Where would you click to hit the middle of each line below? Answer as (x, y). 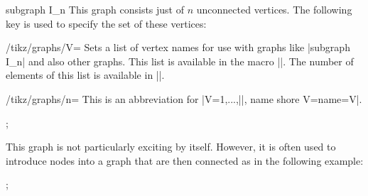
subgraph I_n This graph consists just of (95, 9)
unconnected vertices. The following (274, 9)
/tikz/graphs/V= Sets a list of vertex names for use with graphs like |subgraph (178, 47)
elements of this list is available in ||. (85, 75)
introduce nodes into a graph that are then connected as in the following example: (185, 160)
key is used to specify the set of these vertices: (106, 23)
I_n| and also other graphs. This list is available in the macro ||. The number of (180, 61)
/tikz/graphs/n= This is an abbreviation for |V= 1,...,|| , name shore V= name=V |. (184, 98)
